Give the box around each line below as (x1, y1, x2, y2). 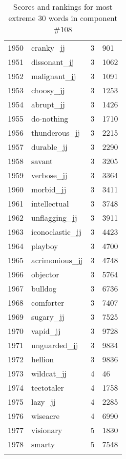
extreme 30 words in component (8, 12, 118, 23)
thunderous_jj (31, 127, 80, 138)
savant (31, 155, 53, 167)
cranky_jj (31, 42, 65, 53)
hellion (31, 354, 54, 365)
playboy (31, 240, 58, 251)
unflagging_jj (31, 212, 77, 223)
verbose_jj (31, 169, 67, 181)
